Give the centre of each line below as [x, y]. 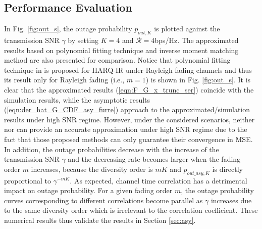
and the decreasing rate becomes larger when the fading [154, 159]
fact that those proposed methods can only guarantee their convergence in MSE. [128, 139]
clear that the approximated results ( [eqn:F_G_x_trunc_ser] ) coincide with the [129, 89]
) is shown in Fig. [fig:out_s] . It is [198, 80]
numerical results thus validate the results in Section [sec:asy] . [100, 220]
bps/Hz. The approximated [197, 40]
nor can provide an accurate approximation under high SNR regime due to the [126, 129]
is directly [227, 169]
